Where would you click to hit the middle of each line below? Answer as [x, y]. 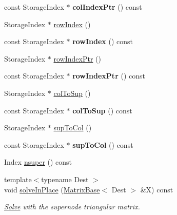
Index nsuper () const [38, 162]
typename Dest [65, 179]
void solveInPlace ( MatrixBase [52, 189]
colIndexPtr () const [107, 7]
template [18, 179]
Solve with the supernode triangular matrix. [72, 207]
